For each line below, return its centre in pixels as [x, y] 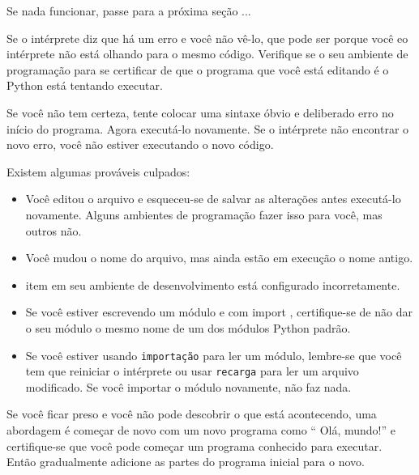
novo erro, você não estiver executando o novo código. [140, 144]
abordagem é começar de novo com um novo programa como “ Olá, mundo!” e [201, 430]
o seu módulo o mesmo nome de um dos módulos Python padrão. [188, 327]
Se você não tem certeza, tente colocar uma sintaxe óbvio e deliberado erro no [200, 112]
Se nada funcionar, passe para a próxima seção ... [129, 11]
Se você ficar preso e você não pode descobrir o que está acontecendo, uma [192, 414]
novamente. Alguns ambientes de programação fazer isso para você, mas [204, 214]
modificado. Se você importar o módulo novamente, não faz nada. [188, 386]
